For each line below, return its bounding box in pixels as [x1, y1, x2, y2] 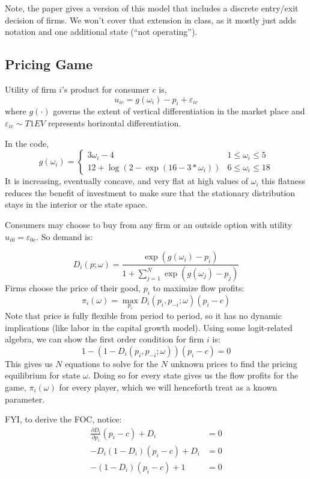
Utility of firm [5, 82, 56, 95]
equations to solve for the [65, 357, 159, 369]
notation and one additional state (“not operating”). [5, 25, 198, 38]
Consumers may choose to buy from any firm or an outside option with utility [5, 218, 293, 230]
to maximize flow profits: [153, 282, 245, 294]
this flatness [261, 175, 305, 187]
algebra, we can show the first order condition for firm [5, 333, 204, 345]
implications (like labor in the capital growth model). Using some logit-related [5, 321, 293, 333]
